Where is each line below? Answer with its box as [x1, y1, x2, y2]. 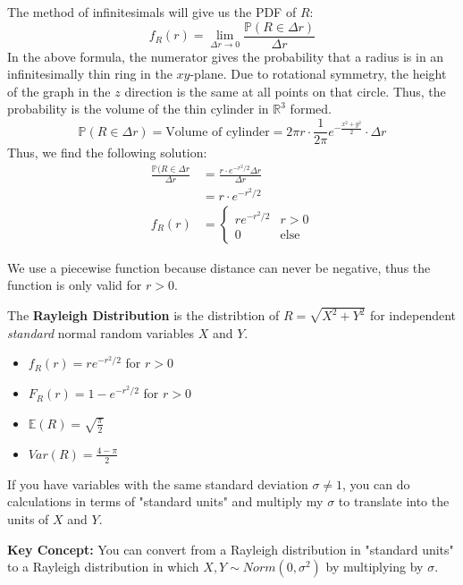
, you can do [342, 474, 410, 493]
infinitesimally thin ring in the [7, 64, 173, 83]
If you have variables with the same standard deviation [7, 474, 308, 493]
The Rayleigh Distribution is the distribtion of [7, 306, 280, 325]
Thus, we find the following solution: [7, 143, 207, 162]
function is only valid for [7, 276, 142, 294]
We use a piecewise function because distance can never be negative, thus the [7, 258, 431, 276]
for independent [369, 306, 457, 325]
